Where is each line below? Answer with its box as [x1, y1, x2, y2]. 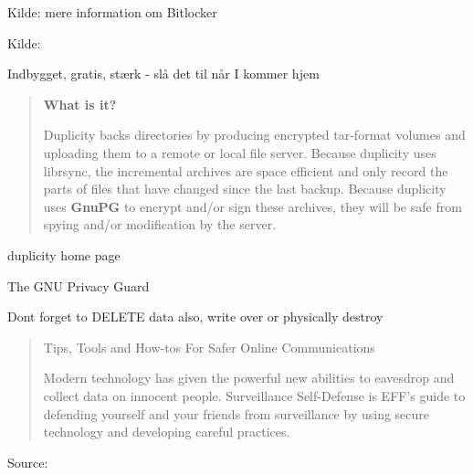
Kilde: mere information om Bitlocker [7, 3, 217, 21]
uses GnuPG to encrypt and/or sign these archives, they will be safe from [43, 196, 462, 216]
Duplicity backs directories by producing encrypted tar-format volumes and [43, 125, 466, 144]
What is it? [43, 94, 117, 113]
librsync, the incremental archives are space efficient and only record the [43, 161, 448, 180]
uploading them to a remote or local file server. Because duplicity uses [43, 142, 436, 162]
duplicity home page [7, 245, 121, 264]
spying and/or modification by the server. [43, 215, 277, 234]
